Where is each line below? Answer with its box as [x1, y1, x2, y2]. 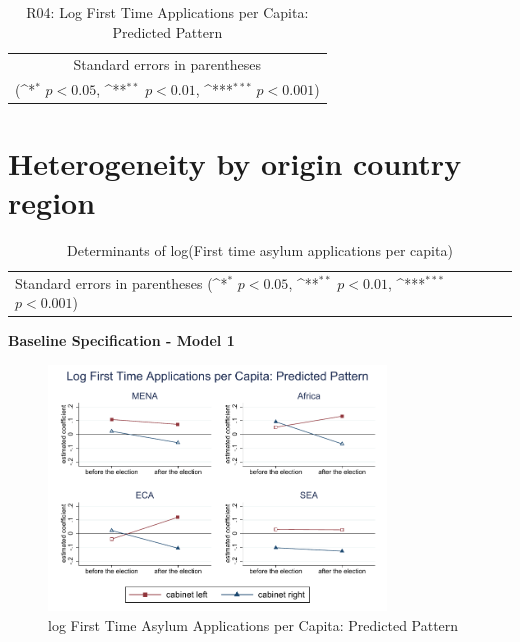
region [8, 181, 96, 222]
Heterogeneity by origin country [8, 142, 462, 183]
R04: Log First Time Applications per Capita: [26, 2, 309, 22]
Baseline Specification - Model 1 [8, 330, 235, 351]
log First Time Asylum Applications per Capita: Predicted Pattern [48, 615, 459, 636]
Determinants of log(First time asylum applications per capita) [67, 239, 453, 260]
